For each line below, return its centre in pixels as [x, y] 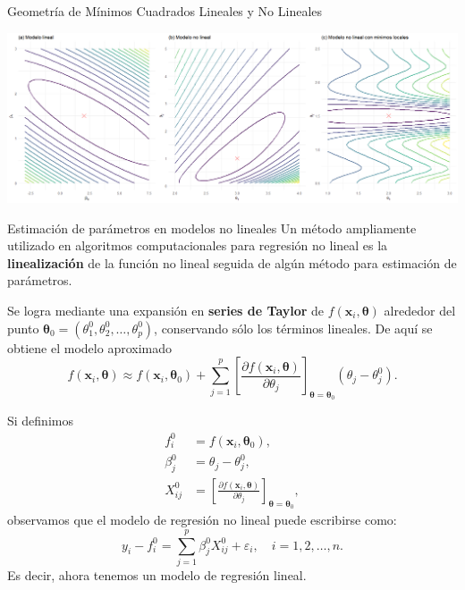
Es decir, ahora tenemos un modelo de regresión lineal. [157, 574]
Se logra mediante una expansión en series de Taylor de [166, 311]
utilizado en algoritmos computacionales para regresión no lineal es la [198, 245]
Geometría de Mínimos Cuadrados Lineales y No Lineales [165, 11]
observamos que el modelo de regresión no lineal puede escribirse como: [202, 520]
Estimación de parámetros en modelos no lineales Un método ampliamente [212, 228]
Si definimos [40, 421]
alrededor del [420, 311]
